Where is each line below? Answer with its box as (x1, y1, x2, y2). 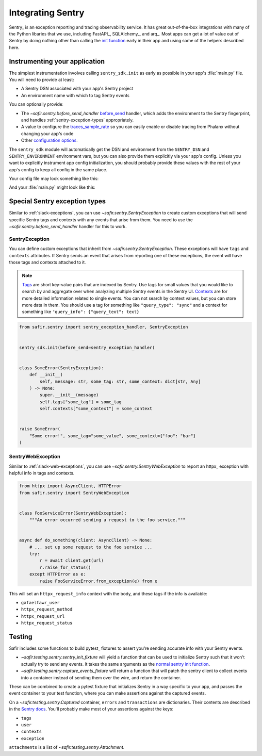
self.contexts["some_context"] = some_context (39, 406, 152, 411)
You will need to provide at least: (9, 77, 75, 82)
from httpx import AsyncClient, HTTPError (19, 483, 122, 489)
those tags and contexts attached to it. (9, 260, 86, 265)
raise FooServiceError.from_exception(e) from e (39, 578, 158, 584)
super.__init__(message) (39, 392, 99, 398)
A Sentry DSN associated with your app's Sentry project (21, 85, 133, 92)
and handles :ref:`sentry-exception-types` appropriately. (21, 117, 134, 123)
